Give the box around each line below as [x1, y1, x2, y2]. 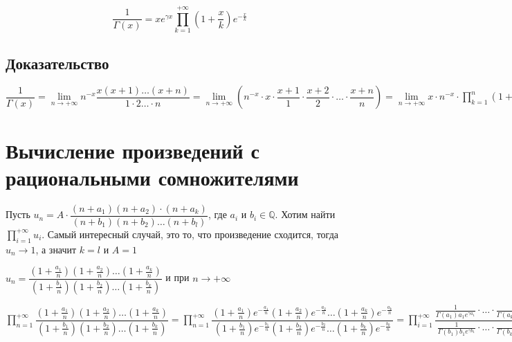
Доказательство [6, 52, 109, 73]
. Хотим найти [275, 207, 336, 222]
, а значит [35, 242, 77, 256]
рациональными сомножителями [6, 163, 299, 191]
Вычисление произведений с [6, 136, 259, 164]
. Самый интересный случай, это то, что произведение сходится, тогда [42, 226, 338, 241]
